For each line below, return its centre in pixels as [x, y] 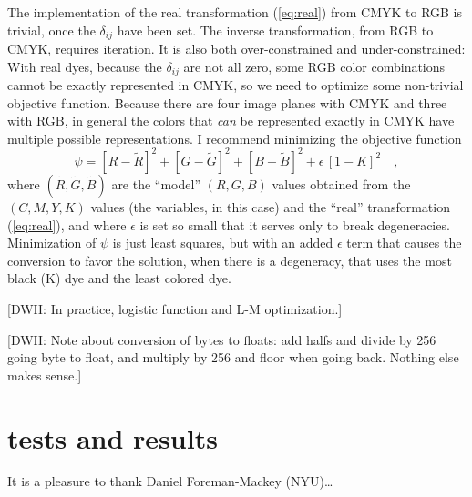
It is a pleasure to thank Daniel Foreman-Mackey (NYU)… [170, 481]
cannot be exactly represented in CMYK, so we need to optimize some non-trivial [236, 85]
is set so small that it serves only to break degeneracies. [295, 224]
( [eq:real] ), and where [67, 224]
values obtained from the [341, 183]
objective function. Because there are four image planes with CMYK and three [227, 102]
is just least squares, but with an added [223, 243]
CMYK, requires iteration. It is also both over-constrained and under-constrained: [236, 49]
